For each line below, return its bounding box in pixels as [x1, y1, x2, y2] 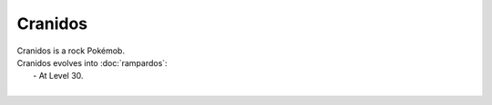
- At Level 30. [33, 71, 84, 81]
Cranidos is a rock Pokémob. [16, 45, 125, 56]
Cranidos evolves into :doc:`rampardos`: [16, 57, 168, 68]
